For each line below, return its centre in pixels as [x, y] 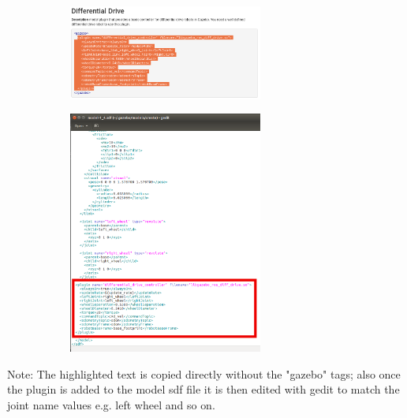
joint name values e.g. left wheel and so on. [111, 404]
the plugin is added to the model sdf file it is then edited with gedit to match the [203, 389]
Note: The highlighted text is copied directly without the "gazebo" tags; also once [204, 373]
